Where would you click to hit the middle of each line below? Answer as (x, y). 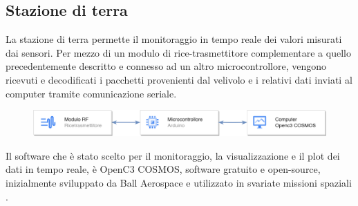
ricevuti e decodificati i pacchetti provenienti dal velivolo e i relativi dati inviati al (179, 79)
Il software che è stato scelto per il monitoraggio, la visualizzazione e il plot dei (173, 155)
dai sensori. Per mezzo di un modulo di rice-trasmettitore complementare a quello (178, 52)
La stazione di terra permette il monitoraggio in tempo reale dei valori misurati (174, 39)
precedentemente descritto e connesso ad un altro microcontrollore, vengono (166, 66)
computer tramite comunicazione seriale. (91, 93)
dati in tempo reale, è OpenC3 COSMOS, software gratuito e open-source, (163, 169)
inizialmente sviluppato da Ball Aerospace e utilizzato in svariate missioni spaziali (179, 183)
